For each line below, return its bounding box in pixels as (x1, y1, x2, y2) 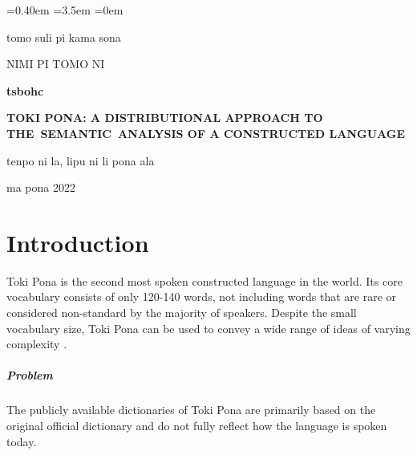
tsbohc (6, 82, 44, 99)
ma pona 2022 (6, 179, 75, 196)
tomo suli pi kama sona (6, 28, 121, 45)
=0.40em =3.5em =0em (6, 2, 123, 18)
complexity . (6, 335, 67, 352)
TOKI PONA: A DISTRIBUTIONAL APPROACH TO (6, 109, 323, 126)
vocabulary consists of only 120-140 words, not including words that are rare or (6, 288, 397, 305)
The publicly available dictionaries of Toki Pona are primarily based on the (6, 401, 376, 418)
